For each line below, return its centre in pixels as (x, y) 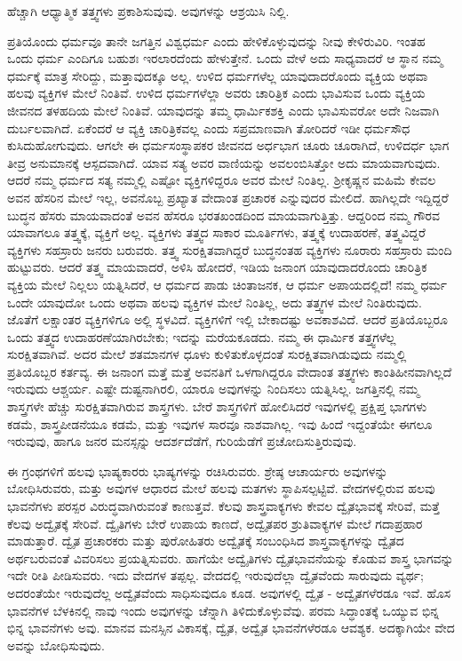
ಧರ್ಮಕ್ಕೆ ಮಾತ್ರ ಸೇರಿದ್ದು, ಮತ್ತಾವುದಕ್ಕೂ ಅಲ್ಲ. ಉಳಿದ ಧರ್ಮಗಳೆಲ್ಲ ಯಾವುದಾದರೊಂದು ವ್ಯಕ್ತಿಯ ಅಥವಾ (218, 75)
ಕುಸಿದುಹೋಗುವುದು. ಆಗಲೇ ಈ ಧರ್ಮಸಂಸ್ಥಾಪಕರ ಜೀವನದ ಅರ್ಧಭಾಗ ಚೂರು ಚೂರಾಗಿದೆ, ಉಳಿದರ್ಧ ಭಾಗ (228, 145)
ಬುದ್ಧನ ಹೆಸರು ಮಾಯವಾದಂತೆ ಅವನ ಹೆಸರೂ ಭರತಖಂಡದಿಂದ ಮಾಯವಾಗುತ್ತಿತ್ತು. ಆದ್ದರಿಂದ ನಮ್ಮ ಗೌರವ (223, 215)
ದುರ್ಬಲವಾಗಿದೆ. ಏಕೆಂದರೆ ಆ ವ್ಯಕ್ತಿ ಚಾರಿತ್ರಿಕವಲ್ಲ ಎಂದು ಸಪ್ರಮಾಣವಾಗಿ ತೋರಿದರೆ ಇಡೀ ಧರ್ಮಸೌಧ (209, 127)
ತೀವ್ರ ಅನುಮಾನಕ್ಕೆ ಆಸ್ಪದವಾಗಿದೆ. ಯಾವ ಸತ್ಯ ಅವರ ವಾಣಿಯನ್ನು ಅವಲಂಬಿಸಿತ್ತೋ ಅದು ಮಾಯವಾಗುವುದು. (224, 162)
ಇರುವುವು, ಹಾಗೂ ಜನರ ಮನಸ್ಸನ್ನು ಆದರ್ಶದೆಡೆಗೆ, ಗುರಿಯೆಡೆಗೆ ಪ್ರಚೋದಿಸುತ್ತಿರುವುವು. (182, 441)
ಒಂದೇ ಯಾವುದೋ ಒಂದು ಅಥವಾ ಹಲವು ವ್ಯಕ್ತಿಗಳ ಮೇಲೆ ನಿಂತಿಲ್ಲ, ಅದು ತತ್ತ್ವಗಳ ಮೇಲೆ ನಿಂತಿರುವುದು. (215, 302)
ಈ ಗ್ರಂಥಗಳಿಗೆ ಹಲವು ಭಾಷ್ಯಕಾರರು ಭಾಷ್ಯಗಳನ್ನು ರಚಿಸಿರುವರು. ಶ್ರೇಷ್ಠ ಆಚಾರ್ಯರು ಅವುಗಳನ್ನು (198, 470)
